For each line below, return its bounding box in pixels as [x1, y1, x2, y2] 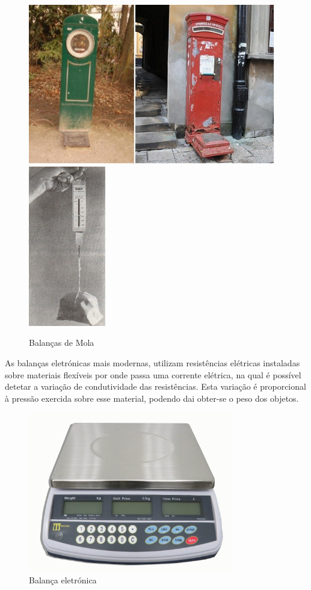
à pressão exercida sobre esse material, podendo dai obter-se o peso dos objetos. [5, 392, 299, 404]
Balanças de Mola [29, 336, 94, 349]
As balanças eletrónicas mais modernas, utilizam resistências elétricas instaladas [5, 356, 300, 369]
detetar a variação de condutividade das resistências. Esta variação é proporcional [5, 380, 306, 393]
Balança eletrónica [29, 574, 97, 586]
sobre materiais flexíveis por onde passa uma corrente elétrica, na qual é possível [5, 368, 301, 381]
